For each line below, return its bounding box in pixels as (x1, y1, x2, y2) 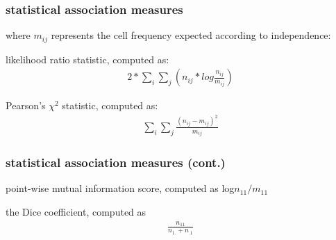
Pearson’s (6, 98, 46, 113)
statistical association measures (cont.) (6, 154, 226, 171)
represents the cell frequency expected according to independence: (51, 28, 331, 42)
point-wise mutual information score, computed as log (6, 181, 235, 195)
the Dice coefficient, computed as (6, 205, 146, 219)
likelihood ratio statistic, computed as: (6, 51, 169, 66)
